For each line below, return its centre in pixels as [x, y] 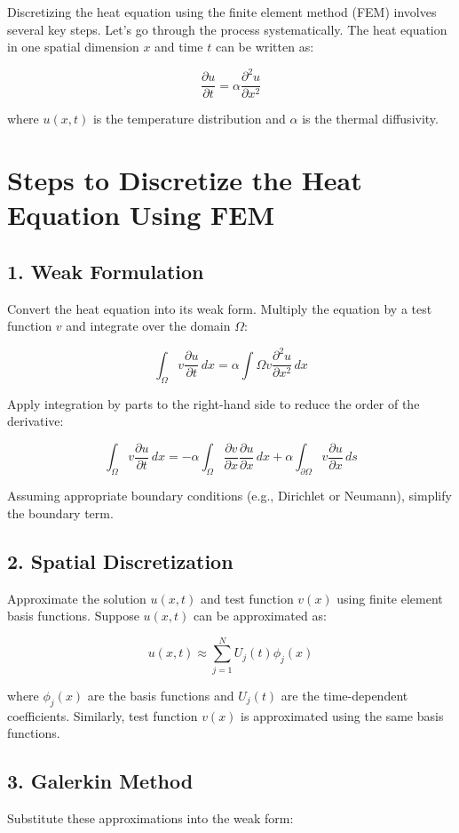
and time [179, 47]
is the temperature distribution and [189, 119]
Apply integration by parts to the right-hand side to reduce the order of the [214, 403]
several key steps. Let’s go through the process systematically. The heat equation [227, 29]
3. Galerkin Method [100, 781]
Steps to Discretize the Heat [185, 180]
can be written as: [265, 47]
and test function [247, 598]
